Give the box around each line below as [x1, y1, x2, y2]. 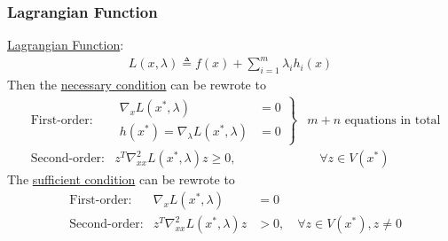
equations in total [344, 113, 441, 127]
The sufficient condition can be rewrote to [7, 170, 235, 189]
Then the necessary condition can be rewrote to [7, 75, 266, 94]
